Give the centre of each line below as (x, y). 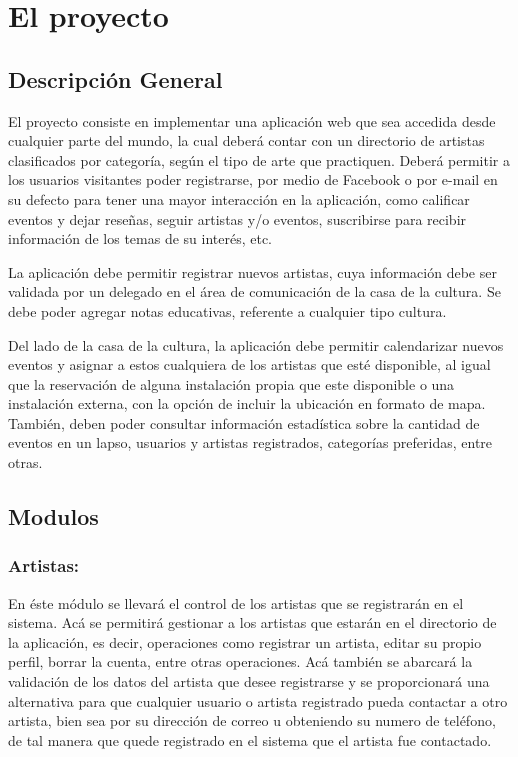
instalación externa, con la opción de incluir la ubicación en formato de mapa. (247, 403)
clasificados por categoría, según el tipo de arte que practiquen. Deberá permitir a (259, 159)
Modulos (53, 516)
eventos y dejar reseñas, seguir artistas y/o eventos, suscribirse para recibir (237, 218)
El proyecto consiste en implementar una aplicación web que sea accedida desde (252, 120)
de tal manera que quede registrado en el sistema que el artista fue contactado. (250, 739)
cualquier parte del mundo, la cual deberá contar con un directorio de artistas (246, 140)
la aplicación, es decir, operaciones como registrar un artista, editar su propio (245, 641)
